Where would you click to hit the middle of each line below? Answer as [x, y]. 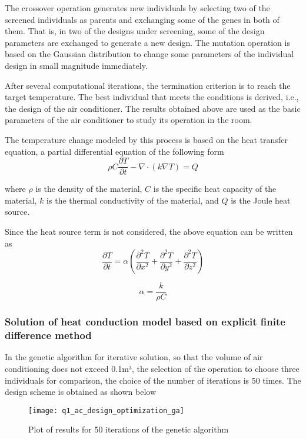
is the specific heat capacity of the [215, 189]
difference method [48, 335]
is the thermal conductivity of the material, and [133, 200]
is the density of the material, [89, 189]
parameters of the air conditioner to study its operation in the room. [129, 120]
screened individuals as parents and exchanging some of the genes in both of [142, 19]
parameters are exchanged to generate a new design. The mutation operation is [147, 42]
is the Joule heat [261, 200]
